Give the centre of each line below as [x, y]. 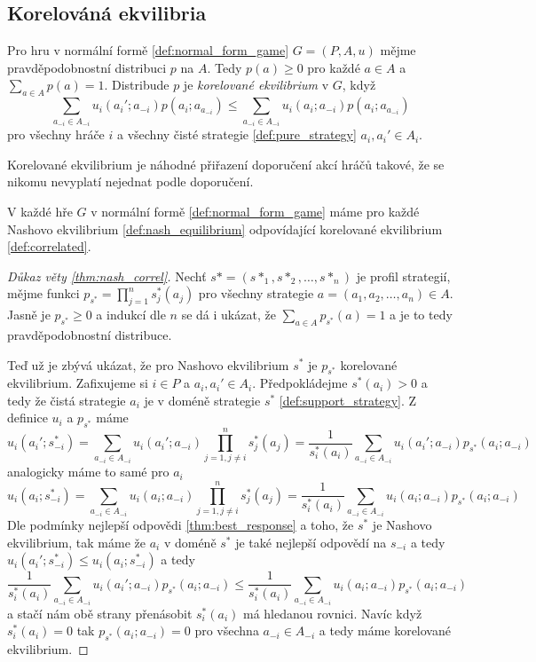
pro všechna [227, 630]
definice [28, 418]
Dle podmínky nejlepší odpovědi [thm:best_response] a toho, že [181, 525]
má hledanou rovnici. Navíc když [333, 613]
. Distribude [137, 85]
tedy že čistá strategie [67, 400]
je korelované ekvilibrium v [256, 85]
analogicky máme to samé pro [88, 472]
